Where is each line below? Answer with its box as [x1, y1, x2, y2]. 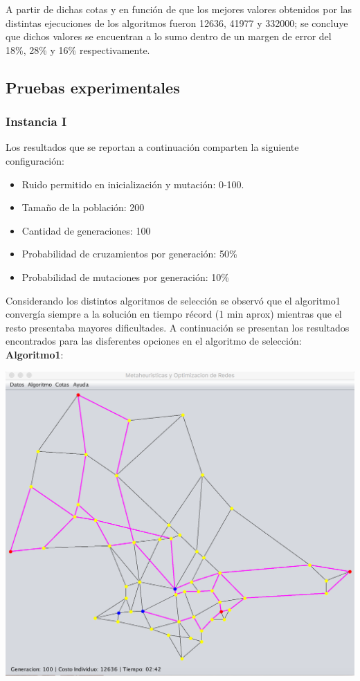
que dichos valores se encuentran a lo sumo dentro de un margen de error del [6, 29, 332, 44]
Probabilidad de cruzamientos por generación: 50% [21, 246, 237, 261]
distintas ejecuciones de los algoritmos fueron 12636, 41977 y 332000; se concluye [6, 15, 348, 30]
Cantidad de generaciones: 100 [21, 223, 151, 237]
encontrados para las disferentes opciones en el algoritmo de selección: [6, 334, 302, 348]
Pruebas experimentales [6, 76, 180, 98]
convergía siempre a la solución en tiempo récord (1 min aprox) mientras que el [6, 307, 342, 321]
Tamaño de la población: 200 [21, 200, 145, 215]
